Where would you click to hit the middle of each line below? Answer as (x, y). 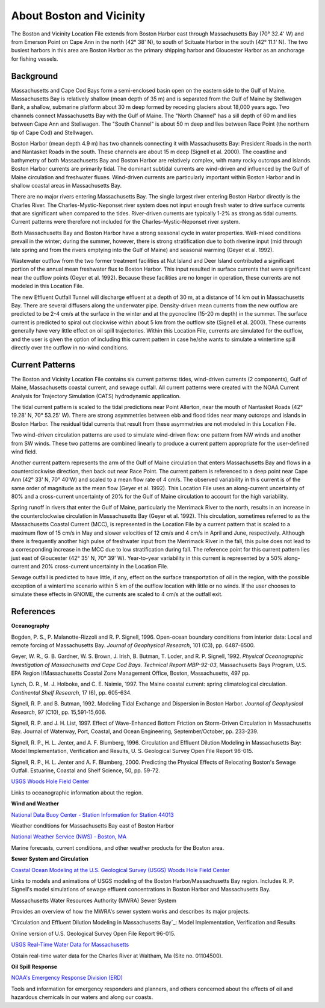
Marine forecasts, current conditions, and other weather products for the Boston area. (118, 847)
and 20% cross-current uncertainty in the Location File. (99, 567)
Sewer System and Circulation (50, 859)
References (33, 611)
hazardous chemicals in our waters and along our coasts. (82, 997)
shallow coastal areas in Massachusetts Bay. (67, 185)
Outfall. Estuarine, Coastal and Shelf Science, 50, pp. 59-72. (86, 770)
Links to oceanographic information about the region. (77, 792)
